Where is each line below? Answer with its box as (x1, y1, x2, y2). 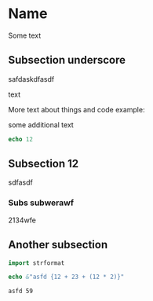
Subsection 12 (8, 157, 79, 171)
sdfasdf (8, 178, 33, 187)
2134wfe (8, 215, 37, 225)
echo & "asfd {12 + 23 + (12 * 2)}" (8, 273, 125, 281)
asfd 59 (8, 288, 34, 295)
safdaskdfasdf (8, 74, 55, 83)
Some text (8, 31, 42, 40)
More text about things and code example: (8, 105, 145, 114)
